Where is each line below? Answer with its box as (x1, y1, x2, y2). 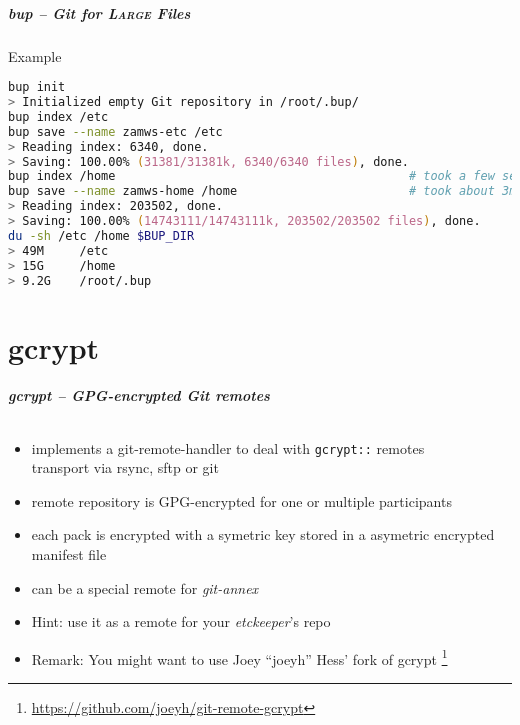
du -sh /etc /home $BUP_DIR (8, 228, 195, 243)
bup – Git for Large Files (8, 2, 191, 23)
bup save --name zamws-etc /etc (8, 124, 223, 139)
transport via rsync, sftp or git (31, 457, 219, 478)
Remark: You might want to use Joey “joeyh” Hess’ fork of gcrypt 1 (31, 645, 448, 669)
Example (8, 45, 62, 66)
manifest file (31, 544, 107, 565)
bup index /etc (8, 109, 109, 124)
